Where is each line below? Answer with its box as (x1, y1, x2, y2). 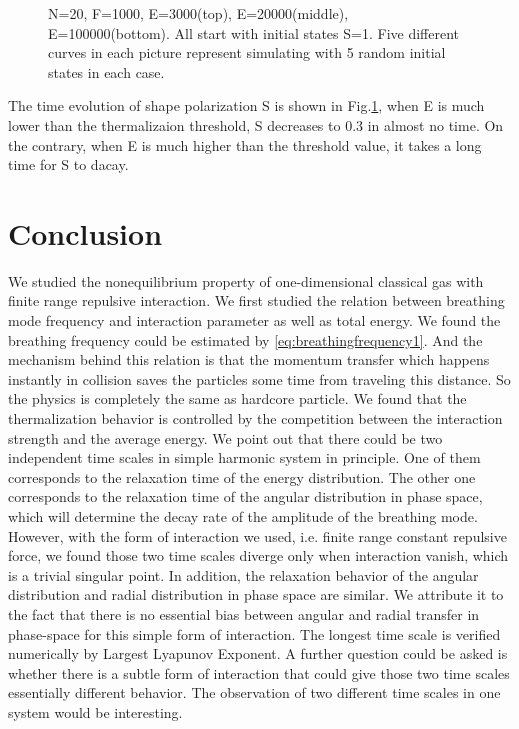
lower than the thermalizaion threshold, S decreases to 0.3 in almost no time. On (8, 114, 504, 135)
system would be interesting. (8, 701, 183, 722)
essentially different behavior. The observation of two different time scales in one (8, 682, 501, 703)
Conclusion (8, 212, 163, 253)
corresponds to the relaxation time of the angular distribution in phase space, (8, 486, 483, 507)
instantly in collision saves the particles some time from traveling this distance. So (8, 368, 511, 389)
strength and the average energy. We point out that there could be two (8, 427, 443, 448)
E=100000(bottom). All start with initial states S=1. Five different (48, 22, 459, 43)
